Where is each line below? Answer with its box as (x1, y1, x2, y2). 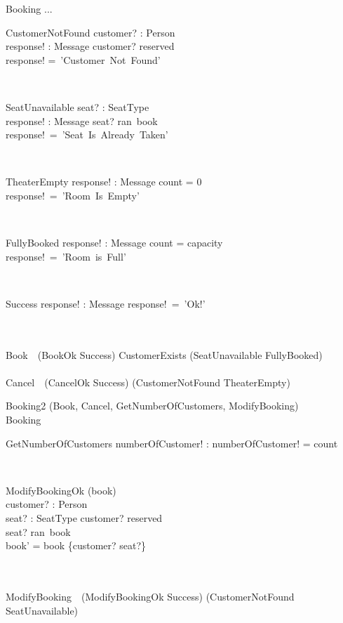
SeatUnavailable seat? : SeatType (6, 99, 149, 114)
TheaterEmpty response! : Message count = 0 (6, 174, 202, 189)
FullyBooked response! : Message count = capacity (6, 235, 223, 250)
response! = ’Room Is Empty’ (6, 188, 140, 202)
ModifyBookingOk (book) (6, 483, 116, 497)
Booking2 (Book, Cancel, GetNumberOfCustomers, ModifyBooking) (6, 398, 299, 413)
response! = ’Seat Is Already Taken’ (6, 127, 168, 142)
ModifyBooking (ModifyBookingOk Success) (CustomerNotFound (6, 589, 295, 603)
